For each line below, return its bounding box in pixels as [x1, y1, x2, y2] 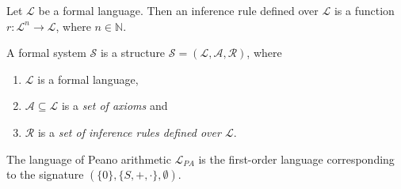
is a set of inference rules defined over [37, 123, 221, 140]
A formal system [6, 44, 86, 61]
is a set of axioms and [61, 97, 168, 114]
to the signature [6, 166, 84, 183]
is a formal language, [37, 70, 139, 87]
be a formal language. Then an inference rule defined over [38, 2, 319, 18]
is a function [334, 2, 395, 18]
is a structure [100, 44, 166, 61]
